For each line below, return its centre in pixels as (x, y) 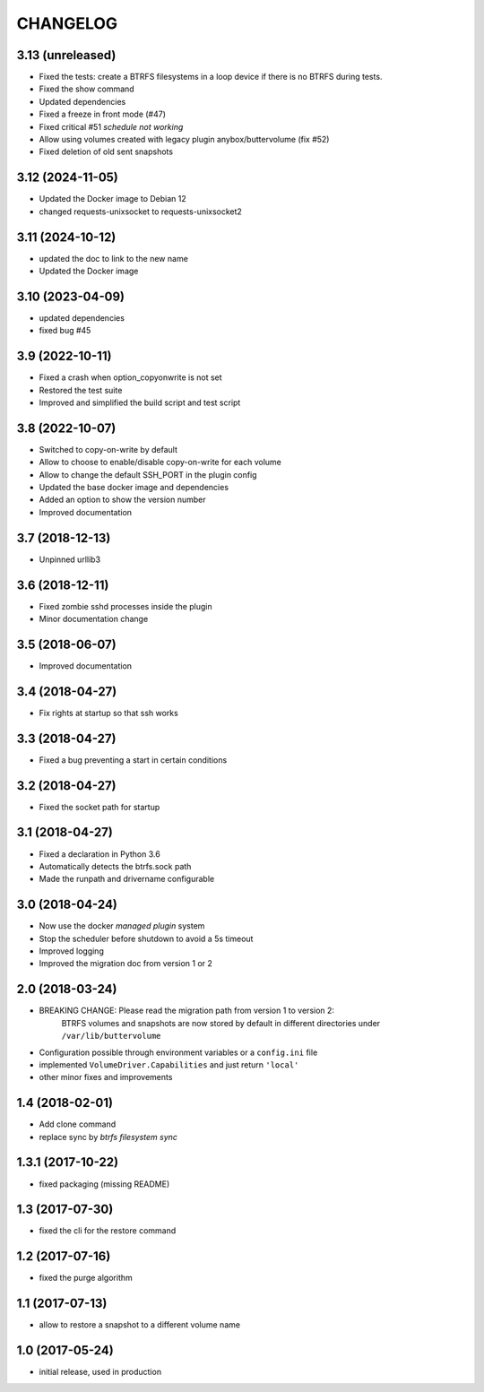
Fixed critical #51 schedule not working (111, 126)
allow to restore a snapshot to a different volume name (140, 1325)
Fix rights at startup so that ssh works (108, 713)
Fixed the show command (86, 89)
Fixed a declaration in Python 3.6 (99, 854)
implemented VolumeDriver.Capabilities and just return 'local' (169, 1064)
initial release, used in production (100, 1372)
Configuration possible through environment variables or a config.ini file (178, 1052)
